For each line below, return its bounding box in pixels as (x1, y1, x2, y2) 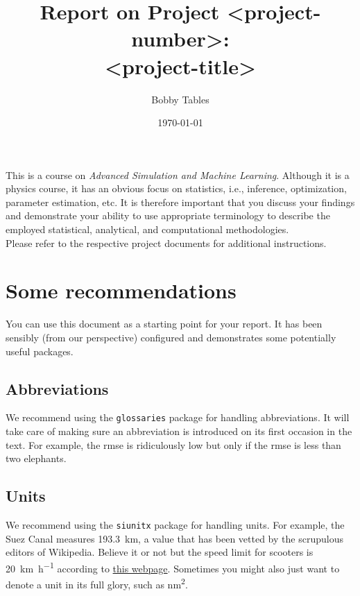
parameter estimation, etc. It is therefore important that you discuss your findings (6, 194, 355, 209)
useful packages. (6, 343, 74, 358)
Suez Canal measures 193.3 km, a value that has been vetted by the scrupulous (6, 531, 343, 545)
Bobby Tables (151, 92, 209, 106)
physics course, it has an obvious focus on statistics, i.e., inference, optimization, (6, 181, 347, 196)
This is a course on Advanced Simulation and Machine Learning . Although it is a (6, 167, 350, 182)
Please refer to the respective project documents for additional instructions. (6, 235, 327, 250)
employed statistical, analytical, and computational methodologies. (6, 222, 289, 237)
